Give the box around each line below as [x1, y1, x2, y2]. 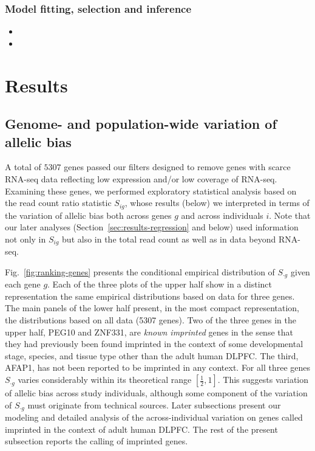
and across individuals [181, 208, 263, 221]
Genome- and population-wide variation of [5, 114, 277, 133]
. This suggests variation [217, 373, 309, 386]
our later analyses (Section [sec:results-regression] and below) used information [5, 221, 299, 233]
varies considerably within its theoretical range [18, 373, 192, 386]
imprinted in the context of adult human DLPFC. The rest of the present [5, 422, 278, 435]
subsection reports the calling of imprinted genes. [5, 435, 188, 447]
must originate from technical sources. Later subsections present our [27, 398, 281, 411]
